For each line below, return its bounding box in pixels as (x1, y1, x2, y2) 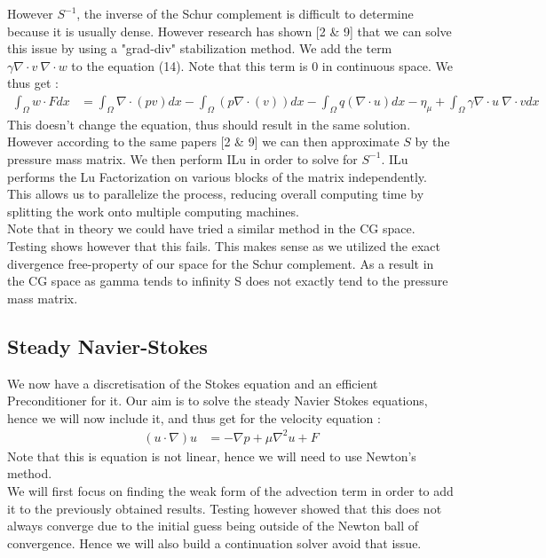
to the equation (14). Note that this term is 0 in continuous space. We (71, 56, 453, 75)
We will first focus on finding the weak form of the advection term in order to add (7, 482, 454, 500)
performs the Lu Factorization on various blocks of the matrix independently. (7, 167, 427, 185)
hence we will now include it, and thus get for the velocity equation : (7, 408, 381, 427)
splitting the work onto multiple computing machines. (7, 201, 299, 220)
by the (415, 132, 450, 151)
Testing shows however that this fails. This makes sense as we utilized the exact (7, 236, 440, 255)
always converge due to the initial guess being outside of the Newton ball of (7, 516, 419, 535)
